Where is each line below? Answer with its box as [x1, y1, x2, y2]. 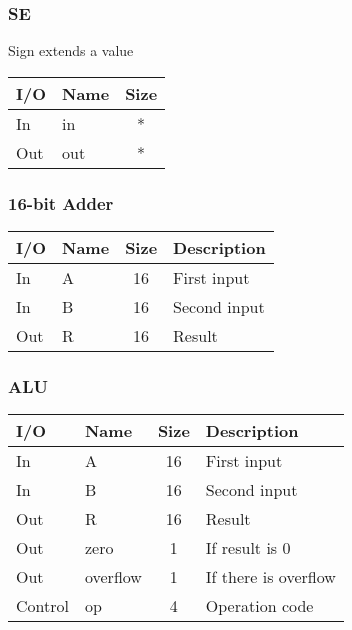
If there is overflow [205, 565, 336, 589]
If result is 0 [205, 536, 291, 560]
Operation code [205, 594, 314, 618]
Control [16, 594, 69, 618]
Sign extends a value [8, 40, 134, 61]
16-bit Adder [8, 190, 114, 215]
